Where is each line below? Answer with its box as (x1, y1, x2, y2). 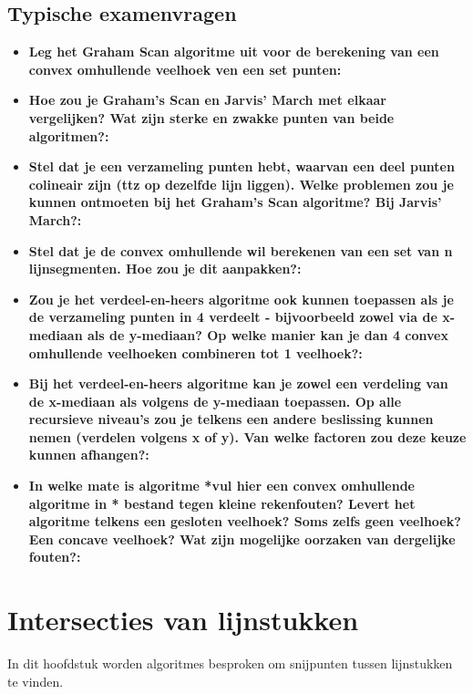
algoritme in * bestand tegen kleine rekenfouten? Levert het (28, 493, 416, 513)
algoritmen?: (28, 126, 109, 145)
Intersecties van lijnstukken (7, 601, 359, 638)
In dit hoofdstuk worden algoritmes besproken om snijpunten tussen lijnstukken (7, 654, 453, 673)
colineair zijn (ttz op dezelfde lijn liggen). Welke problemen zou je (28, 174, 454, 193)
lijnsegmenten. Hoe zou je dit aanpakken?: (28, 259, 302, 278)
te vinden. (7, 671, 64, 690)
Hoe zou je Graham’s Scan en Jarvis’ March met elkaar (28, 90, 386, 109)
